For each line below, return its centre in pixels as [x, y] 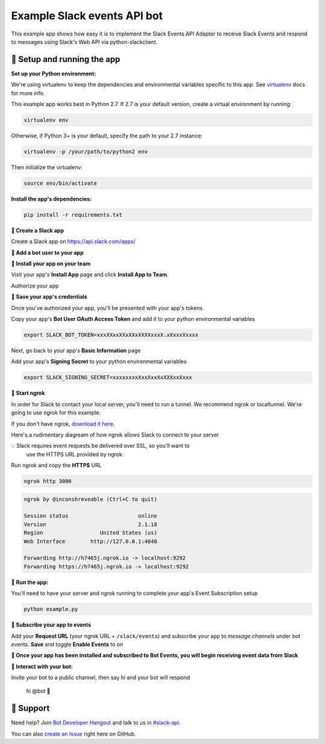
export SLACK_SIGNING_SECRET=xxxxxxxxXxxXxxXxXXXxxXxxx [108, 377]
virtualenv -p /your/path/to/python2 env [86, 151]
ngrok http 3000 [48, 481]
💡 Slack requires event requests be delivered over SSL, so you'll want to [100, 446]
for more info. [28, 93]
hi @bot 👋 [38, 691]
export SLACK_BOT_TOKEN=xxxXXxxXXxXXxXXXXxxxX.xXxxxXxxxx [111, 335]
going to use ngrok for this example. [56, 413]
